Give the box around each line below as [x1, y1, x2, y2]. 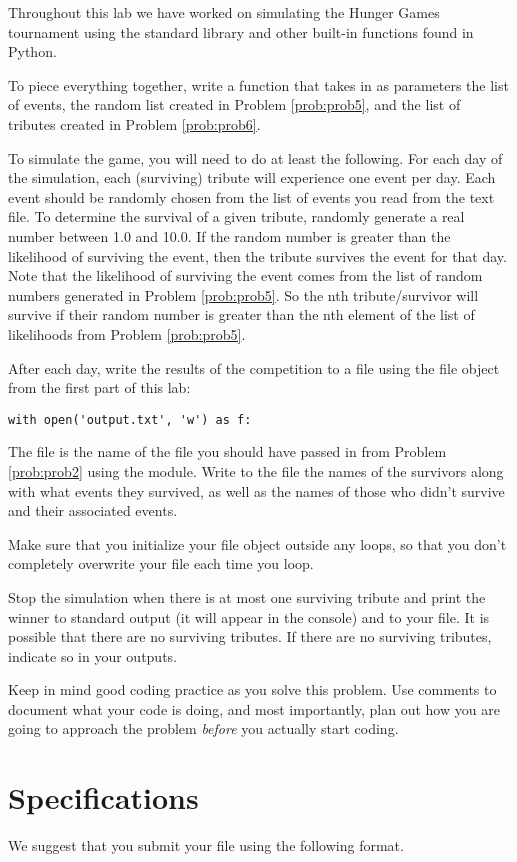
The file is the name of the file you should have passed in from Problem [8, 441, 447, 462]
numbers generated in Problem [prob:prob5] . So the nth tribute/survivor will [8, 284, 479, 305]
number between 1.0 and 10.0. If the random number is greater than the [8, 225, 451, 246]
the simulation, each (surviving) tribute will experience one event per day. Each [8, 167, 496, 188]
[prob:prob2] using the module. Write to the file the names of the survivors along [8, 460, 504, 481]
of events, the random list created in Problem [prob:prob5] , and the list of [8, 94, 461, 115]
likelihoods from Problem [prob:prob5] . [8, 323, 246, 344]
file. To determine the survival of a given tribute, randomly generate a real [8, 206, 465, 227]
